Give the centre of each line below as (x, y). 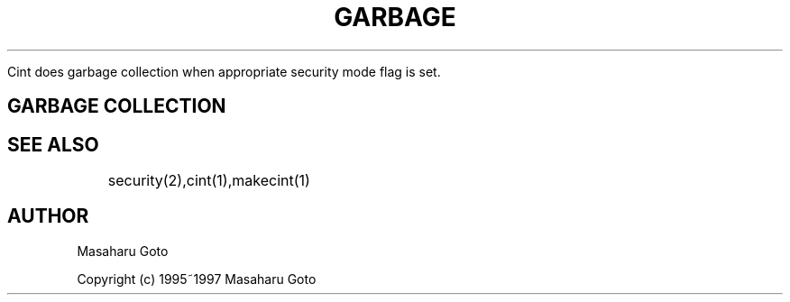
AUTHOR (48, 216)
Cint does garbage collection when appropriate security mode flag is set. (224, 71)
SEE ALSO (53, 144)
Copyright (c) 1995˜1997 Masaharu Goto (197, 279)
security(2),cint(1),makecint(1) (209, 181)
